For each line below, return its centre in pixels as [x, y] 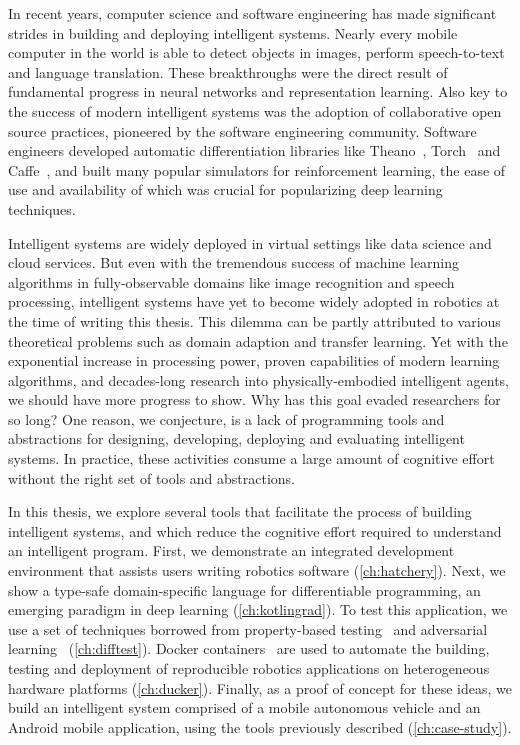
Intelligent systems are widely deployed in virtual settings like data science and [250, 242]
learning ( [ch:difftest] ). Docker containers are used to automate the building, [249, 648]
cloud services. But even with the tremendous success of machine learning [234, 262]
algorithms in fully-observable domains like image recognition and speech [231, 281]
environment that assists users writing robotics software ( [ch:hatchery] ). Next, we [257, 570]
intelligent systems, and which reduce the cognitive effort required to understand [255, 530]
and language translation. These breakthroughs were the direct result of [228, 71]
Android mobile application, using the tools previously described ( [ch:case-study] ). [260, 726]
